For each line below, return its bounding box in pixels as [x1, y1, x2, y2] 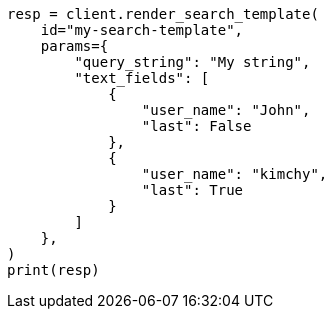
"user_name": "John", [141, 102, 311, 118]
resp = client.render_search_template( [7, 6, 319, 22]
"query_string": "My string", [74, 54, 311, 70]
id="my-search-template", [40, 22, 244, 38]
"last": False [141, 118, 252, 134]
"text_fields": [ [74, 70, 210, 86]
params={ [40, 38, 109, 54]
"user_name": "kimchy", [141, 166, 328, 182]
